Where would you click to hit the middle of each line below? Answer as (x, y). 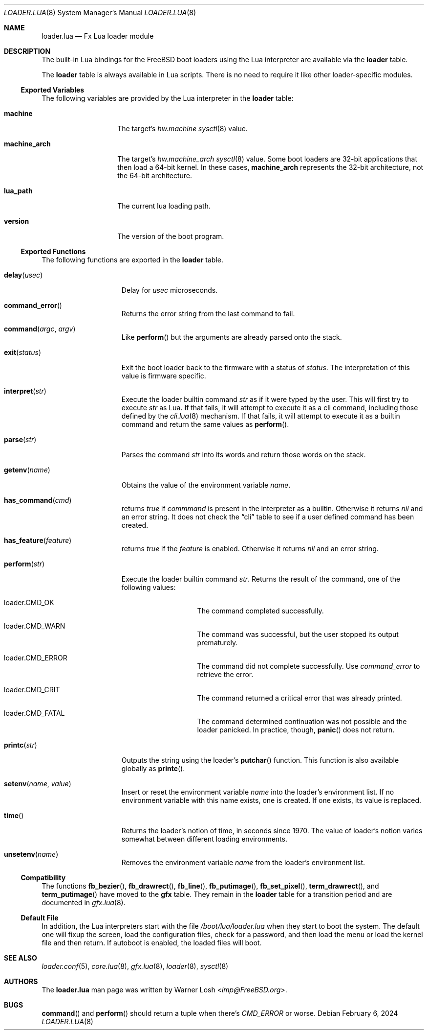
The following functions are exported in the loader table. (132, 260)
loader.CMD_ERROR (36, 658)
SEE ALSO (21, 958)
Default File (40, 918)
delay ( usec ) (23, 275)
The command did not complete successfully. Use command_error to (309, 666)
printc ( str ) (21, 745)
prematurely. (217, 643)
